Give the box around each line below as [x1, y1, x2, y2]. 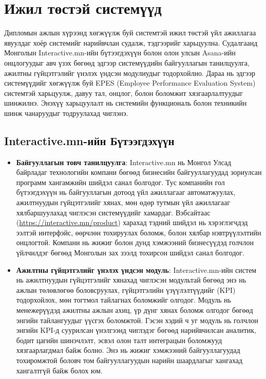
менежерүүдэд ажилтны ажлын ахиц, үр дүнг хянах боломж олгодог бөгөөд [16, 304, 253, 315]
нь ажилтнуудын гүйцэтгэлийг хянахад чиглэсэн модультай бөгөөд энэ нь [16, 274, 246, 285]
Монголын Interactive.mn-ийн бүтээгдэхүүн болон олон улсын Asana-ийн [4, 47, 236, 58]
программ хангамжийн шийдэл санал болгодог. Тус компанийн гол [16, 176, 225, 187]
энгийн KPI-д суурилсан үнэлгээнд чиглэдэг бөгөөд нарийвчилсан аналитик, [16, 325, 256, 335]
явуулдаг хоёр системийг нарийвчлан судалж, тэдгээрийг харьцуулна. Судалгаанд [4, 37, 258, 48]
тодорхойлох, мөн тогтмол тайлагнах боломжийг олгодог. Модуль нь [16, 294, 231, 305]
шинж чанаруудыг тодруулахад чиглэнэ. [4, 107, 128, 118]
